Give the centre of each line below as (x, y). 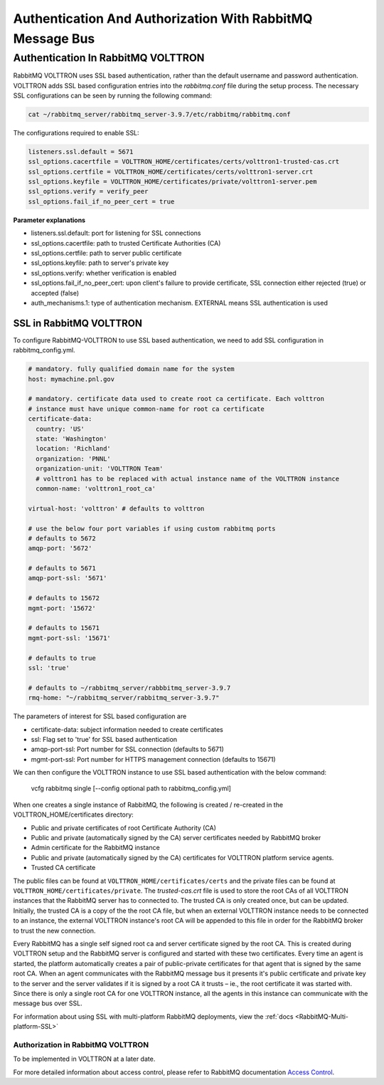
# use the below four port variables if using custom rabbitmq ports (152, 528)
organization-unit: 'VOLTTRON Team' (100, 469)
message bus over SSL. (48, 1003)
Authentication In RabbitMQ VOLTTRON (109, 58)
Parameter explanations (49, 220)
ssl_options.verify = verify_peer (88, 192)
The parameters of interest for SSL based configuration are (100, 716)
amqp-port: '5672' (60, 549)
